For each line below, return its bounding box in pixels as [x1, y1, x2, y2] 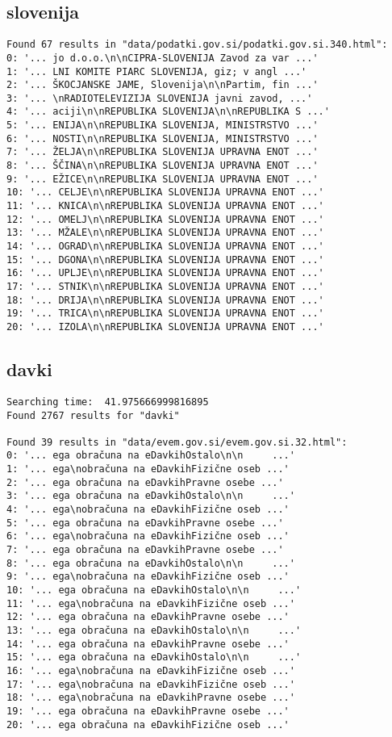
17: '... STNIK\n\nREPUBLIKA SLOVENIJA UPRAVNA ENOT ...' [6, 281, 324, 293]
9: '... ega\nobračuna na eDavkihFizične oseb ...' [6, 571, 290, 583]
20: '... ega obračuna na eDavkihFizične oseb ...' [6, 718, 290, 731]
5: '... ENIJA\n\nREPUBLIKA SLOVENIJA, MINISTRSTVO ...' [6, 119, 319, 132]
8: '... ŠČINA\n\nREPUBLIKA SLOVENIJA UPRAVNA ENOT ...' [6, 160, 319, 172]
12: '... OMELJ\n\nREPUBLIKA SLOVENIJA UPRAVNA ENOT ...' [6, 213, 324, 225]
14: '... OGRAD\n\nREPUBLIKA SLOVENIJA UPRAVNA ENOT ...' [6, 241, 324, 253]
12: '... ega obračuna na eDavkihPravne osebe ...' [6, 611, 290, 623]
